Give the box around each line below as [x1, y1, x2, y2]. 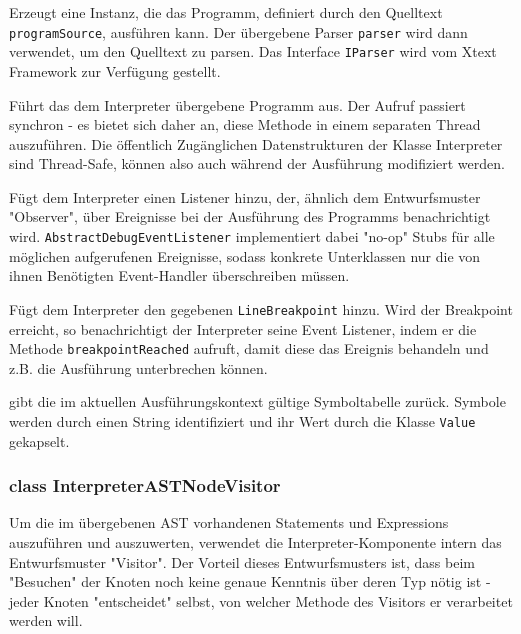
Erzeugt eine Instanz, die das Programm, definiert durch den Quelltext [9, 2, 443, 22]
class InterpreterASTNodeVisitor [9, 473, 281, 498]
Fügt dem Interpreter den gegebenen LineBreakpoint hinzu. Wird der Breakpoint [9, 298, 513, 319]
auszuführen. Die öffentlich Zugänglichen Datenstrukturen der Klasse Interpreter [9, 133, 503, 154]
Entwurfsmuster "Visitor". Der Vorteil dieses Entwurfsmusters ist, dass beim [9, 551, 475, 572]
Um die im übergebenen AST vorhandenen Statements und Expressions [9, 512, 449, 533]
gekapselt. [9, 430, 70, 451]
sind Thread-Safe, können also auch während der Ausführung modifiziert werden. [9, 153, 505, 174]
